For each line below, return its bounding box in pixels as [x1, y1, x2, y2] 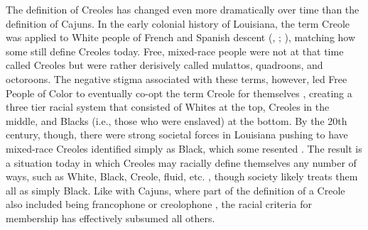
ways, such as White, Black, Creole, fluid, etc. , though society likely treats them [6, 169, 358, 184]
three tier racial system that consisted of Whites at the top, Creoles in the [6, 99, 330, 114]
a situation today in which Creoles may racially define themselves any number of [6, 155, 357, 170]
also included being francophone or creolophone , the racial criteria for [6, 197, 312, 212]
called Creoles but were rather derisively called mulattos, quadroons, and [6, 57, 323, 72]
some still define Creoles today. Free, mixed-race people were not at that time [6, 43, 344, 58]
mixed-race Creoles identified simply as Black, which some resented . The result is [6, 141, 362, 155]
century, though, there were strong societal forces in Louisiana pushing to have [6, 127, 348, 142]
